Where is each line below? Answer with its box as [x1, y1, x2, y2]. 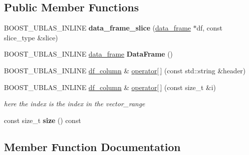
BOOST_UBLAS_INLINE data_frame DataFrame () [4, 49, 173, 59]
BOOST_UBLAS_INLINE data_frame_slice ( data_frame [4, 23, 191, 33]
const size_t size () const [4, 115, 81, 125]
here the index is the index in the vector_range [4, 98, 145, 109]
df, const [196, 23, 223, 33]
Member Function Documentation [4, 139, 181, 154]
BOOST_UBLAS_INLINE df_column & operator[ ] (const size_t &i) [4, 82, 216, 92]
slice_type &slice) [4, 32, 58, 42]
